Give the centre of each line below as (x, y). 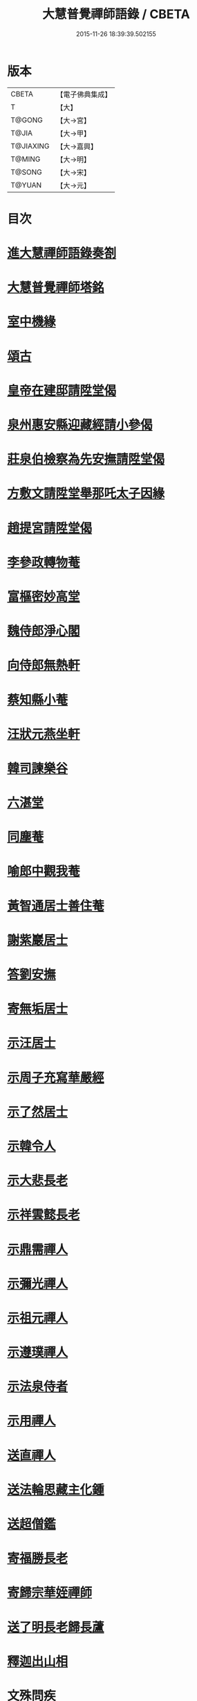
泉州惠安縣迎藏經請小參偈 (80, 425)
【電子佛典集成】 (84, 94)
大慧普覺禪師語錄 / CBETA (116, 14)
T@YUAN (26, 185)
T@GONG (27, 120)
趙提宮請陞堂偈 (50, 528)
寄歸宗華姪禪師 (50, 1593)
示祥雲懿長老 (44, 1215)
